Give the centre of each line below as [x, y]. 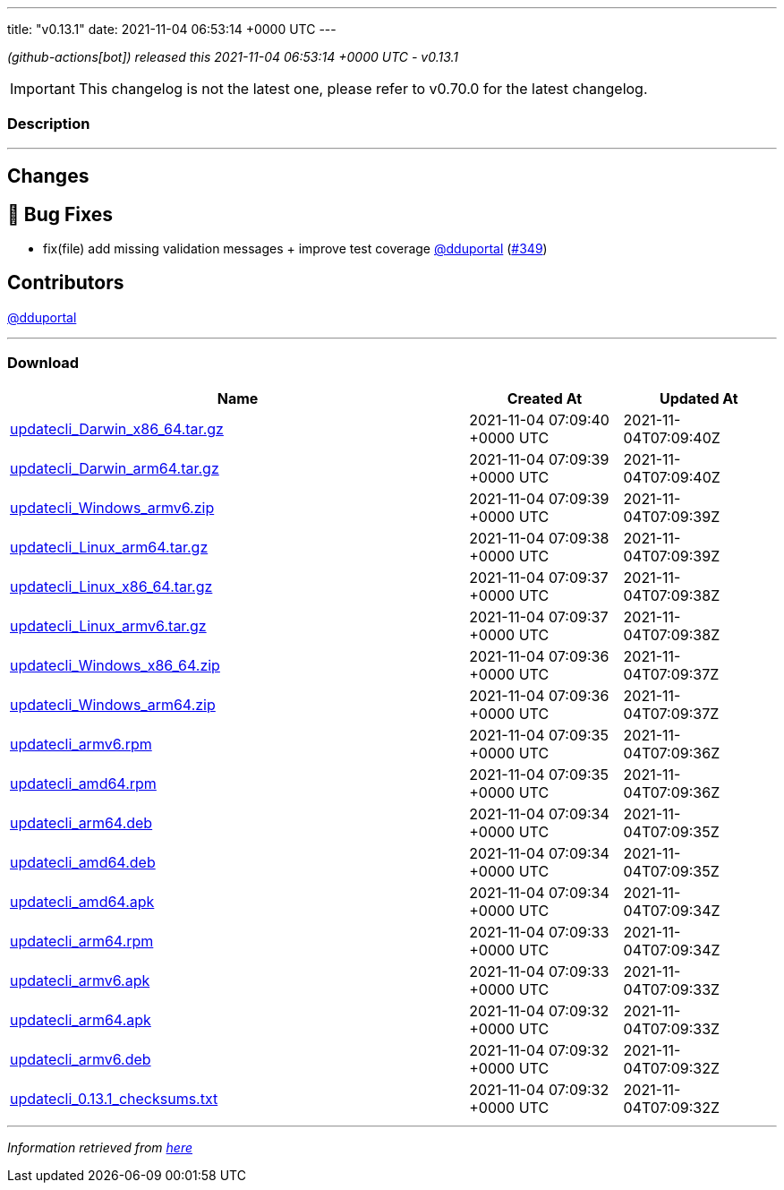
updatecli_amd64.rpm [83, 783]
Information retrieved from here [100, 1147]
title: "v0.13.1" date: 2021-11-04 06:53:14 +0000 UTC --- [172, 29]
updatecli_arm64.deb [81, 822]
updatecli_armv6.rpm [81, 744]
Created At [545, 398]
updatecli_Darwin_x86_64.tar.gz [117, 428]
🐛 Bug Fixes [60, 214]
